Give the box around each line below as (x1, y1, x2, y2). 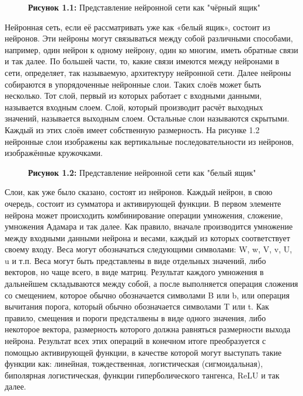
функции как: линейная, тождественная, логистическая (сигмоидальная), (5, 357, 263, 370)
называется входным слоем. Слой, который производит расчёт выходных (5, 100, 263, 113)
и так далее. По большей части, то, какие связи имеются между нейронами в (5, 55, 280, 67)
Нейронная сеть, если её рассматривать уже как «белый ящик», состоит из (5, 20, 270, 33)
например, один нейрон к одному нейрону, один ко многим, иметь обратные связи (5, 43, 298, 55)
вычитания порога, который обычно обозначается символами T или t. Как (5, 300, 269, 312)
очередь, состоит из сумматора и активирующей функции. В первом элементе (5, 197, 281, 209)
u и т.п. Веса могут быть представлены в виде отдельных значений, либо (5, 254, 266, 266)
